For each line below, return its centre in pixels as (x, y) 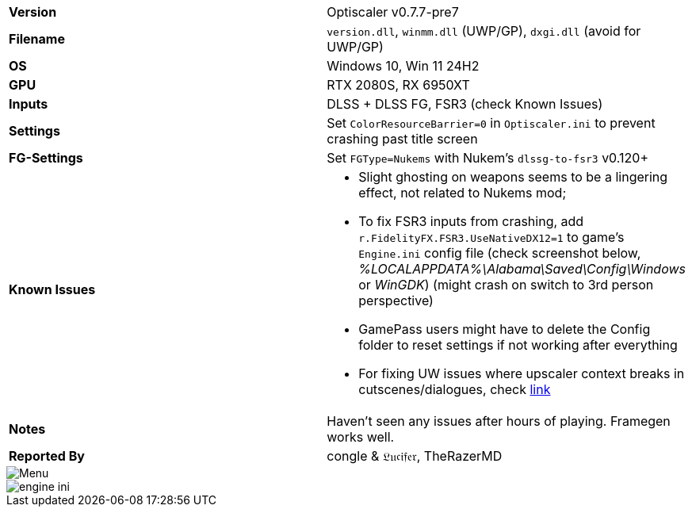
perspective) (396, 301)
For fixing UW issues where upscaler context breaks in (522, 373)
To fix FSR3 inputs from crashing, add (471, 221)
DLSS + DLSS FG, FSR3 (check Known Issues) (465, 104)
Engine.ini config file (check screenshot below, (500, 253)
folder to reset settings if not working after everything (518, 345)
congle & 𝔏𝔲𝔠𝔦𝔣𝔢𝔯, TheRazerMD (415, 456)
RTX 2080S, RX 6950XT (398, 85)
